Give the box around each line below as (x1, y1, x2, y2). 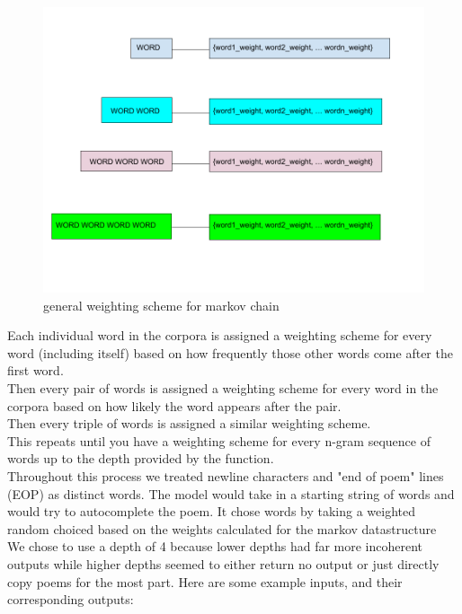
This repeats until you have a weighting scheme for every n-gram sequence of (7, 431, 431, 450)
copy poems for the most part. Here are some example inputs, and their (7, 572, 403, 591)
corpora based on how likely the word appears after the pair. (7, 396, 342, 415)
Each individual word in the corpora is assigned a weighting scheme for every (7, 326, 432, 345)
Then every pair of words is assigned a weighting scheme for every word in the (7, 378, 439, 397)
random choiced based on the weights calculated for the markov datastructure (7, 519, 437, 538)
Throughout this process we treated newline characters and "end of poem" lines (7, 466, 444, 485)
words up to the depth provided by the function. (7, 449, 274, 468)
